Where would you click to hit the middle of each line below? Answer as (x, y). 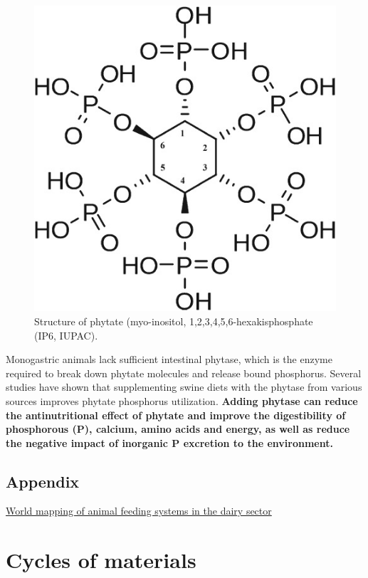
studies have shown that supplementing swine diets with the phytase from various (184, 387)
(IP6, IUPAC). (66, 335)
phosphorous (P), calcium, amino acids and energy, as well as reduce (178, 429)
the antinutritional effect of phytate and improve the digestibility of (176, 415)
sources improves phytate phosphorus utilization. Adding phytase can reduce (182, 400)
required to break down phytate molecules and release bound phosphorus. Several (184, 373)
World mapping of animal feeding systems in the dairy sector (139, 511)
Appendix (43, 481)
